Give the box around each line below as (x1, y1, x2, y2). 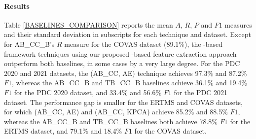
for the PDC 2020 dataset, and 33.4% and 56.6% (14, 87, 162, 97)
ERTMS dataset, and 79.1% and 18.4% (4, 126, 122, 136)
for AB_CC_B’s (4, 38, 55, 49)
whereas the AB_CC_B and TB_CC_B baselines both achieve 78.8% (4, 116, 218, 126)
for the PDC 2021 (174, 87, 227, 97)
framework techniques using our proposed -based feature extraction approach (4, 48, 237, 59)
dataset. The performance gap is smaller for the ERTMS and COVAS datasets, (4, 97, 243, 107)
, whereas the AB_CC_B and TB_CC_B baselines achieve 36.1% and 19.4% (12, 77, 247, 88)
